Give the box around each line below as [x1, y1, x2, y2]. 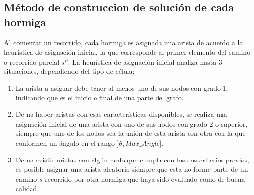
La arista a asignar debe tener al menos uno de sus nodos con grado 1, [15, 82, 228, 93]
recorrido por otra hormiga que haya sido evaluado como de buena [45, 173, 245, 184]
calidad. [15, 183, 39, 194]
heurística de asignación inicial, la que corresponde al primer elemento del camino [4, 47, 251, 57]
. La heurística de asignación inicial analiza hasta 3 [68, 56, 222, 66]
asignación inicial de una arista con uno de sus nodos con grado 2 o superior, [15, 118, 248, 129]
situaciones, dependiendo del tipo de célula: [4, 66, 135, 76]
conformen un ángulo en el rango [15, 137, 115, 148]
